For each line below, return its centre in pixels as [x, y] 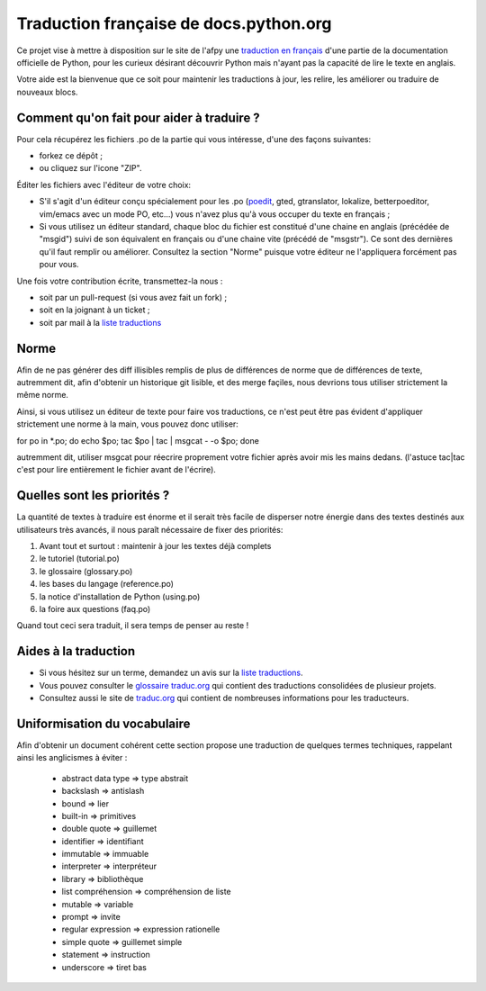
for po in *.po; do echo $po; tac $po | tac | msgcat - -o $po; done [138, 440]
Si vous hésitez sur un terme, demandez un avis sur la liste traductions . [171, 673]
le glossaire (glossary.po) [86, 571]
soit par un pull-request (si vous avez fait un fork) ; [133, 297]
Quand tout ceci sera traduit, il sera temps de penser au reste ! [133, 626]
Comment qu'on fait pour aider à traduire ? [138, 117]
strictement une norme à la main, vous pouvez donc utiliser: [127, 424]
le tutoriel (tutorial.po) [80, 559]
